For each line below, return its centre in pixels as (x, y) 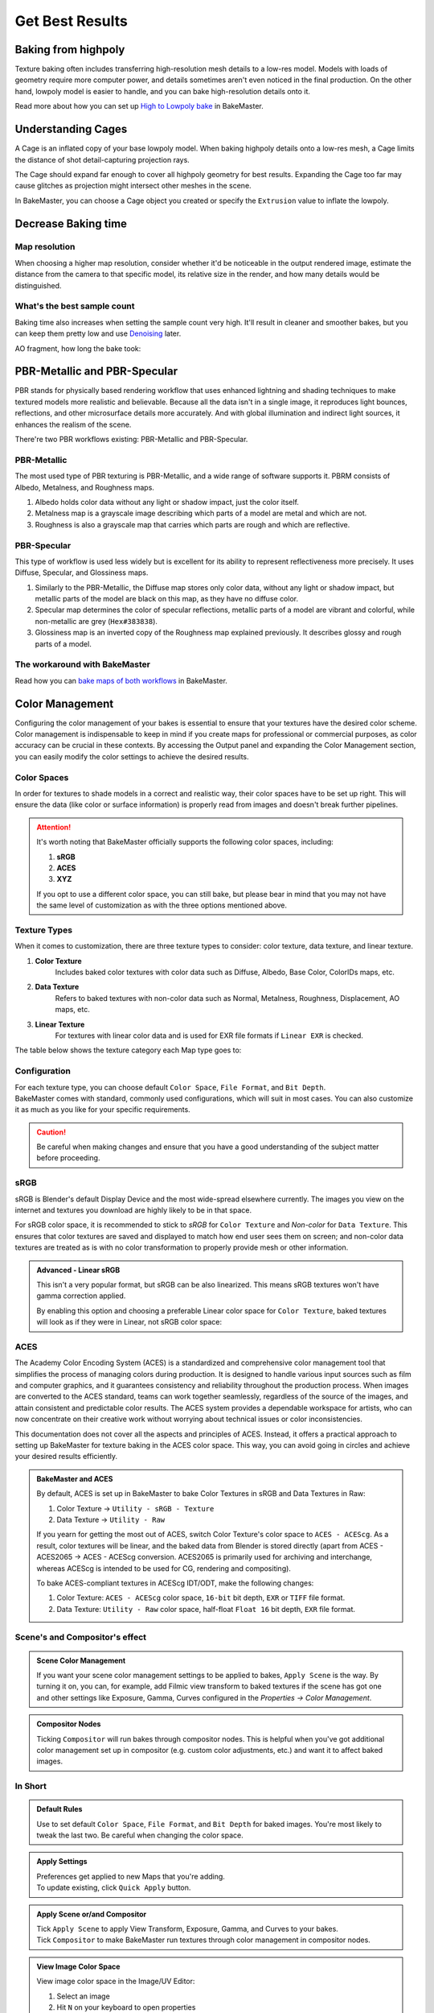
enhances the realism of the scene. (73, 424)
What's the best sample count (75, 306)
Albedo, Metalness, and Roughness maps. (84, 487)
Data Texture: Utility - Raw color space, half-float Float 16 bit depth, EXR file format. (206, 1609)
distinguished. (38, 285)
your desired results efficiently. (66, 1457)
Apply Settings (62, 1862)
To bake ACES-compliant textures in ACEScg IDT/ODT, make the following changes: (175, 1583)
